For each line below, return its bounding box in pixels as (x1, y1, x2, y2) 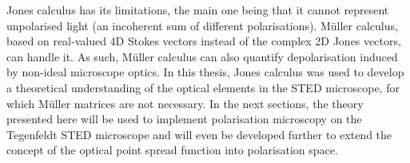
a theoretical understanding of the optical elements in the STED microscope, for (6, 79, 400, 95)
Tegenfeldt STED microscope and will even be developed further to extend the (6, 126, 392, 142)
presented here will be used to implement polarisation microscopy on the (6, 111, 362, 127)
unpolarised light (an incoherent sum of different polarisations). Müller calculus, (6, 17, 398, 33)
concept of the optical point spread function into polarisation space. (6, 142, 338, 158)
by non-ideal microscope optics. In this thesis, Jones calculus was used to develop (6, 64, 404, 80)
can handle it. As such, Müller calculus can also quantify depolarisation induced (6, 48, 398, 64)
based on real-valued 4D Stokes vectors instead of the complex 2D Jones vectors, (6, 33, 401, 49)
